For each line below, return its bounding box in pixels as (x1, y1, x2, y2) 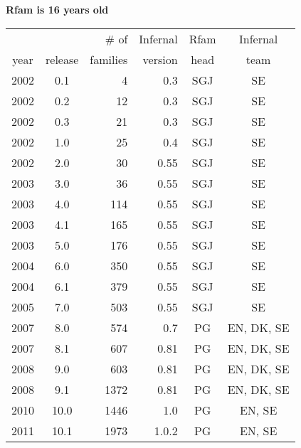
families (90, 50, 128, 68)
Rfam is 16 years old (6, 2, 109, 16)
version (142, 50, 178, 68)
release (46, 50, 79, 68)
